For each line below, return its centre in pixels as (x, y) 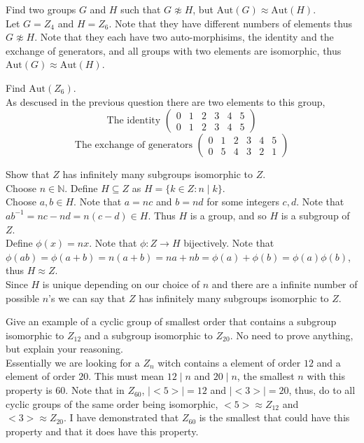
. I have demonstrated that (121, 417)
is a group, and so (228, 215)
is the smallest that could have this (274, 417)
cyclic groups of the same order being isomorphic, (112, 403)
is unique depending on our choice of (121, 284)
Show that (28, 174)
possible (22, 298)
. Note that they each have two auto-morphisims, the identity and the (184, 37)
